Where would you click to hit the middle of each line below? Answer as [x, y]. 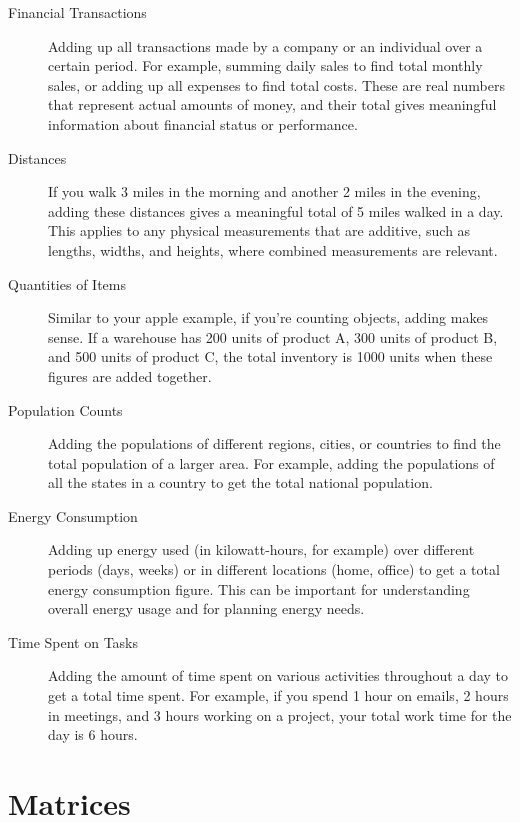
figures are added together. [130, 375]
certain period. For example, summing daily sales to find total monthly [265, 65]
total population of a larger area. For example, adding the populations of [271, 462]
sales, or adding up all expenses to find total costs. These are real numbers [276, 84]
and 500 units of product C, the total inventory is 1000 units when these [270, 356]
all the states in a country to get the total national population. [240, 482]
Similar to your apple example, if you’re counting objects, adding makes [268, 317]
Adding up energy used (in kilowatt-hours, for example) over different [261, 549]
